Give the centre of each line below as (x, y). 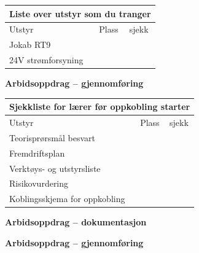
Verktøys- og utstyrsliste (55, 168)
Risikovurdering (39, 183)
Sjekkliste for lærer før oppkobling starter (100, 107)
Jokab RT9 (30, 45)
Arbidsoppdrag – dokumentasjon (76, 222)
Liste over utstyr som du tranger (80, 13)
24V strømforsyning (46, 60)
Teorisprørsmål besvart (52, 137)
